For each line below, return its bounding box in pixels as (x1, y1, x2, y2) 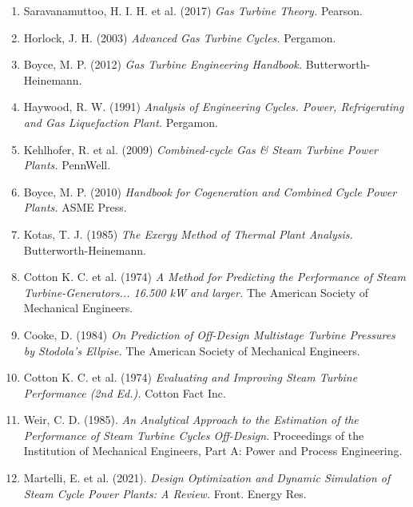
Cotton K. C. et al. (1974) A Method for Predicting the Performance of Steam (23, 268, 406, 285)
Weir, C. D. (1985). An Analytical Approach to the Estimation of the (23, 411, 359, 428)
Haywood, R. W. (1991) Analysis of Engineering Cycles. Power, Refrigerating (23, 98, 404, 115)
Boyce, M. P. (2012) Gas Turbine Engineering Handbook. (23, 56, 303, 73)
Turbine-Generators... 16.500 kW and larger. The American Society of (23, 283, 368, 300)
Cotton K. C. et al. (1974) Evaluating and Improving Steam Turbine (23, 369, 358, 386)
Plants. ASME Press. (23, 199, 127, 216)
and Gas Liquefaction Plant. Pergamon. (23, 113, 218, 130)
